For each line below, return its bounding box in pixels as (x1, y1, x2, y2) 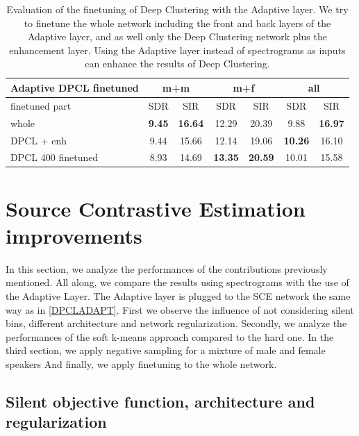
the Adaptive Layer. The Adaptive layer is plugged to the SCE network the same (6, 288, 351, 303)
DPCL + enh (10, 133, 67, 147)
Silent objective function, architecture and (6, 390, 315, 412)
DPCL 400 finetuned (10, 150, 99, 165)
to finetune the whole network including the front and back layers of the (24, 15, 331, 30)
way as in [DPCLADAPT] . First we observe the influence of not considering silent (6, 302, 354, 317)
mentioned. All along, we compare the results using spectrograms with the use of (6, 275, 349, 290)
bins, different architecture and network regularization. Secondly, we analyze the (6, 316, 347, 330)
